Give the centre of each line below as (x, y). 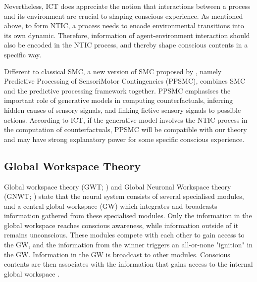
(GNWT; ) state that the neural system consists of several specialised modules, (124, 196)
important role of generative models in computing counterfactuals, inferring (119, 100)
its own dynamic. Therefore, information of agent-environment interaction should (127, 35)
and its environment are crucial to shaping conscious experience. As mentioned (124, 16)
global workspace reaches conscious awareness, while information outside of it (121, 225)
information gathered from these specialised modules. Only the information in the (128, 215)
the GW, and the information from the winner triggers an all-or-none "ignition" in (128, 245)
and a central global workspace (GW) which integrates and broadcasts (111, 206)
